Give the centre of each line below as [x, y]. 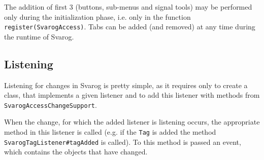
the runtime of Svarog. [39, 36]
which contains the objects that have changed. [76, 152]
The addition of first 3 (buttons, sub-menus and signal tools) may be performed [128, 7]
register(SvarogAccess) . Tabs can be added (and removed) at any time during [130, 27]
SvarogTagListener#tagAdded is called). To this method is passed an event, [123, 142]
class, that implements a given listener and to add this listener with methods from [132, 95]
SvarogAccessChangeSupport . [51, 105]
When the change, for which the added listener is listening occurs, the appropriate [132, 122]
